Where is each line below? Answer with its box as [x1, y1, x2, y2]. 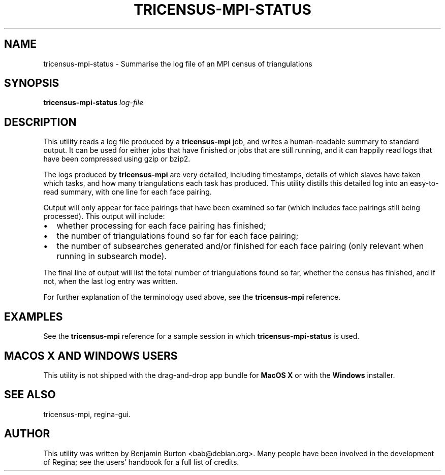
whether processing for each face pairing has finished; [56, 220, 266, 231]
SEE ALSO [4, 388, 56, 401]
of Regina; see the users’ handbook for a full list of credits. [43, 457, 239, 466]
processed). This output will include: [43, 212, 165, 221]
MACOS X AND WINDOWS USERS [4, 349, 178, 362]
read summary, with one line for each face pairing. [43, 187, 212, 197]
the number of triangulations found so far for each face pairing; [56, 231, 299, 241]
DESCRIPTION [4, 115, 77, 129]
